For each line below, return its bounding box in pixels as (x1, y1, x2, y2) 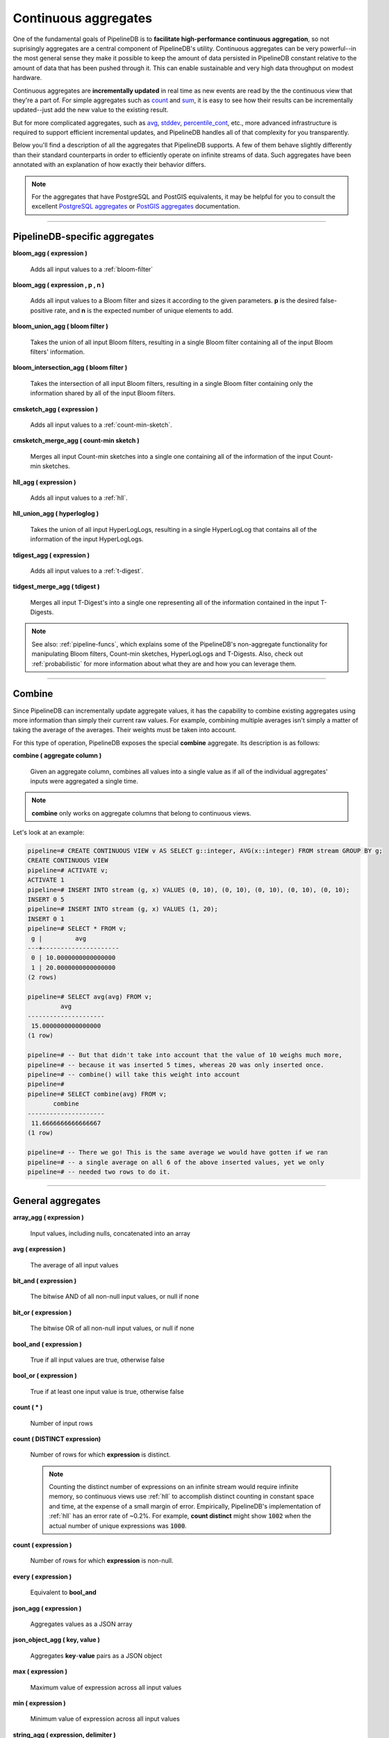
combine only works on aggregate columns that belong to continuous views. (31, 809, 251, 817)
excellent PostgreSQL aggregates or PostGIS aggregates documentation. (31, 202, 240, 211)
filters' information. (30, 348, 85, 356)
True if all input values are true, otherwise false (30, 1356, 165, 1364)
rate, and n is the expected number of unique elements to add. (54, 306, 233, 314)
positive (30, 306, 53, 314)
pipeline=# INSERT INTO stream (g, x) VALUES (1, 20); (27, 905, 218, 913)
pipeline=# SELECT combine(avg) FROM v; (27, 1090, 167, 1098)
